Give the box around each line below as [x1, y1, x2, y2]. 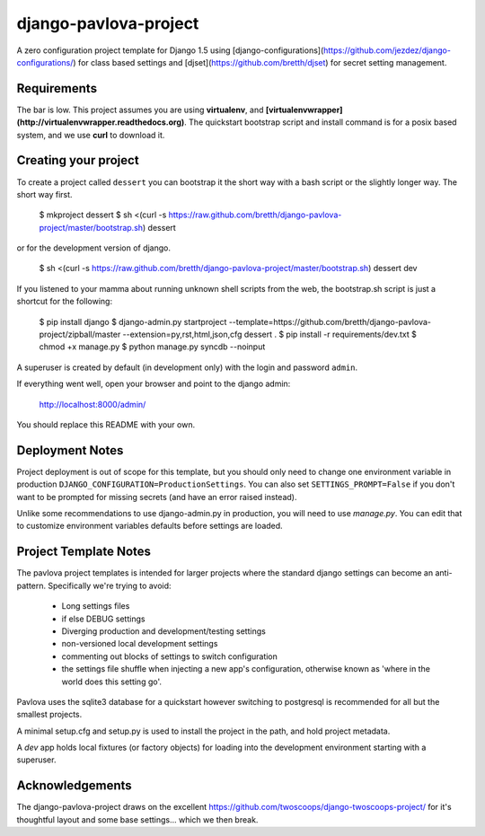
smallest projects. [16, 709, 83, 720]
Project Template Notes [16, 544, 152, 559]
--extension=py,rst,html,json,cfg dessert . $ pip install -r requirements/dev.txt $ [122, 329, 417, 340]
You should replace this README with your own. [16, 419, 196, 430]
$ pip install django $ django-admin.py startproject [39, 316, 227, 327]
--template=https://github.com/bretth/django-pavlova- [228, 316, 431, 327]
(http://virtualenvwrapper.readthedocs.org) [16, 117, 185, 128]
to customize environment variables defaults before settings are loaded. [16, 521, 283, 532]
